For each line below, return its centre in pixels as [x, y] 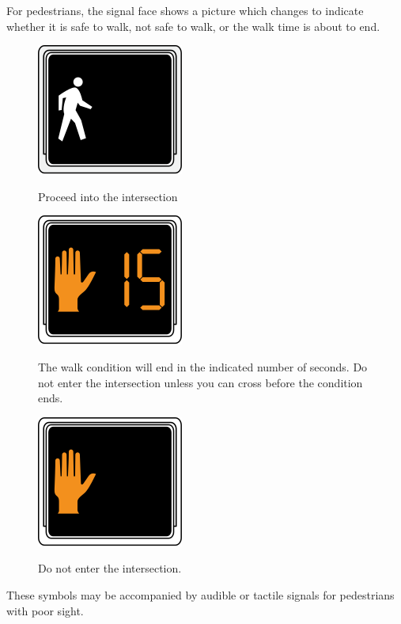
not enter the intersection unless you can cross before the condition [200, 382]
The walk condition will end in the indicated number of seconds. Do [203, 366]
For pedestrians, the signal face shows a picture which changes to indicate [185, 10]
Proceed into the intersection [108, 196]
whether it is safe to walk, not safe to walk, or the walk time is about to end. [193, 26]
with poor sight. [45, 610]
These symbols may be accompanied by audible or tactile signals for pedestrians [200, 594]
